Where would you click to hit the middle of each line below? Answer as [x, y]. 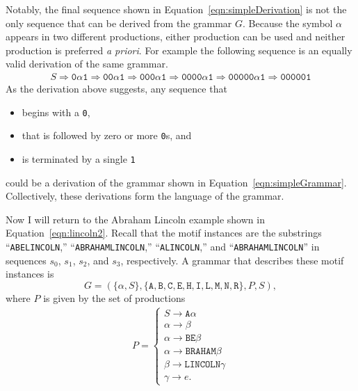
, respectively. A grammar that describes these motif [232, 260]
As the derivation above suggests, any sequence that [116, 88]
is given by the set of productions [114, 297]
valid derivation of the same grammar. [87, 64]
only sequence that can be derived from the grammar [119, 23]
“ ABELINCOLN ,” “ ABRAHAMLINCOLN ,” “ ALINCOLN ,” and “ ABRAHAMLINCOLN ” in [163, 246]
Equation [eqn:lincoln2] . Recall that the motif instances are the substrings [164, 233]
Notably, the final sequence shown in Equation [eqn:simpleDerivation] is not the [176, 9]
